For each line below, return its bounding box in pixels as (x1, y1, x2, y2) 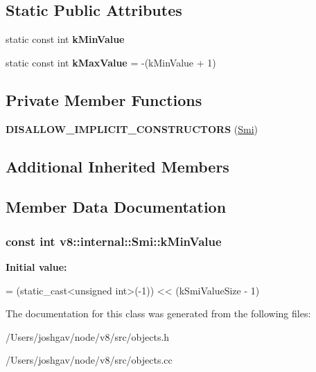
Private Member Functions (6, 89, 202, 110)
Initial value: (6, 259, 67, 274)
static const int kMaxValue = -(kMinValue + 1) (6, 55, 216, 69)
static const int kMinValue (6, 32, 125, 46)
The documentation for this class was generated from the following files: (6, 306, 311, 321)
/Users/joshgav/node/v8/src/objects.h (6, 329, 170, 344)
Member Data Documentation (6, 196, 227, 218)
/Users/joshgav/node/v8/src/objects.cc (6, 353, 173, 367)
